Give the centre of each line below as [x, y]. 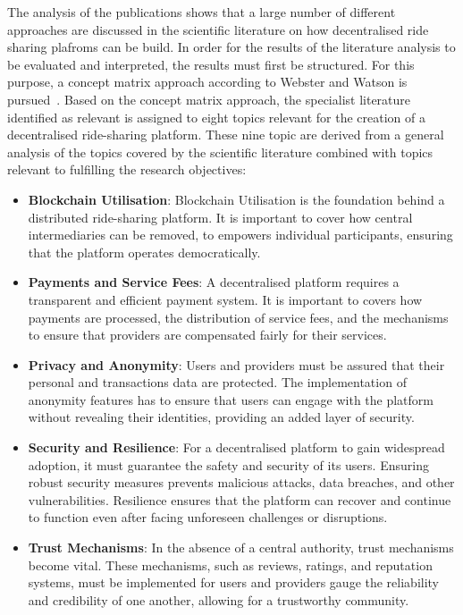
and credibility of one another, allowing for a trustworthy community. [219, 599]
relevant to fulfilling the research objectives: [127, 169]
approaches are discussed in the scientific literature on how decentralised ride [218, 29]
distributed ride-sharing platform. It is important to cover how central [220, 217]
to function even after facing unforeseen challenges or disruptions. [208, 517]
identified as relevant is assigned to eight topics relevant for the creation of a [216, 117]
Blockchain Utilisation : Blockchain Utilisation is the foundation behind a [236, 199]
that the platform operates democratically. [144, 252]
